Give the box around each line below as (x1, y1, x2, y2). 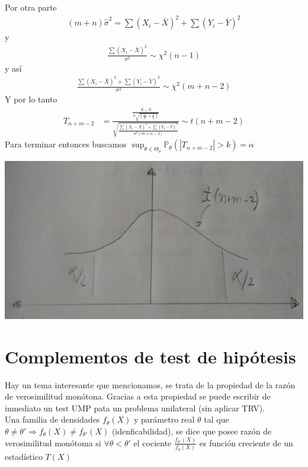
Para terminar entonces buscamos (5, 138, 127, 150)
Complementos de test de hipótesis (5, 344, 296, 368)
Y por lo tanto (5, 93, 57, 105)
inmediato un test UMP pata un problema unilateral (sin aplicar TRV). (5, 401, 265, 414)
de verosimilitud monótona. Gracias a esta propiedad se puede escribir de (5, 390, 271, 402)
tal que (204, 413, 229, 426)
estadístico (5, 450, 43, 463)
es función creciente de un (199, 436, 293, 449)
